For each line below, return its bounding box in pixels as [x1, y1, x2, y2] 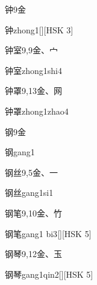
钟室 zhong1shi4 [5, 64, 62, 76]
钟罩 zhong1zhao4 [5, 104, 69, 117]
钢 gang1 [5, 146, 35, 158]
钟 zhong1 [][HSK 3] [5, 23, 74, 36]
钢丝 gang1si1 [5, 186, 54, 199]
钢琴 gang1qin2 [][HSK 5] [5, 267, 93, 280]
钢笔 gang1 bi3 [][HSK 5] [5, 227, 92, 240]
